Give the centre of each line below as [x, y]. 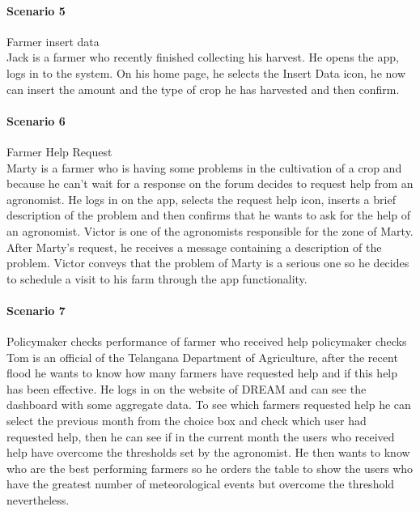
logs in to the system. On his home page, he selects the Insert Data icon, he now [206, 72]
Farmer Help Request [59, 151]
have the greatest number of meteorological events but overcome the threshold [201, 484]
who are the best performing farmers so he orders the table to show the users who [210, 468]
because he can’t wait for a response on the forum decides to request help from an [210, 183]
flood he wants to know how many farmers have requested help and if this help [202, 373]
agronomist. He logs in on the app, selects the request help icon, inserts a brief [201, 199]
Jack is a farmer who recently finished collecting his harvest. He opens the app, [203, 57]
